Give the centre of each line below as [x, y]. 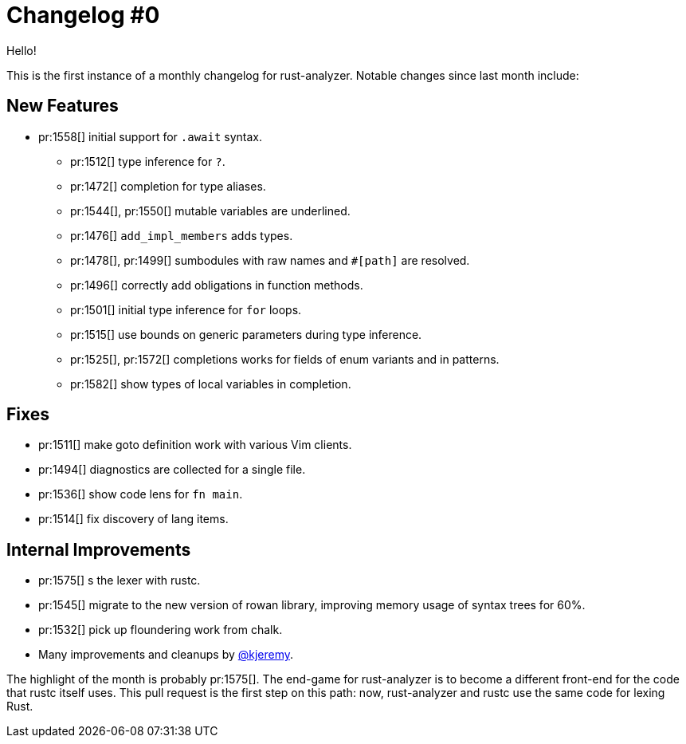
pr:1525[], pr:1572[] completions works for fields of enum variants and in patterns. [285, 359]
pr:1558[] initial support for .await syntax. [151, 136]
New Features [63, 106]
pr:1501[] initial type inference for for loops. [186, 309]
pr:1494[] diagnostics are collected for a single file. [172, 470]
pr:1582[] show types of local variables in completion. [211, 384]
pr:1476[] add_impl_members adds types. [182, 235]
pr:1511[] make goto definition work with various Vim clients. [195, 445]
